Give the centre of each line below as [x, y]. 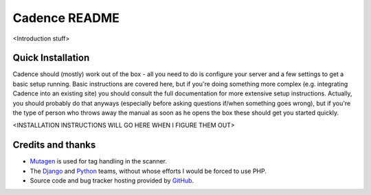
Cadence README [66, 18]
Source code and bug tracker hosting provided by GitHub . [112, 181]
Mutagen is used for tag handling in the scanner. [99, 161]
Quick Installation [51, 58]
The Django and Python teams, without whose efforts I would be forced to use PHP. [148, 171]
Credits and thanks [54, 145]
